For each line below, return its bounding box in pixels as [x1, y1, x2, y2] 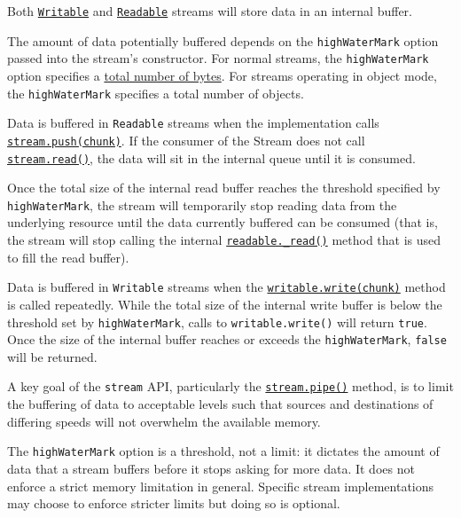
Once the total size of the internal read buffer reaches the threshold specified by [7, 178, 441, 197]
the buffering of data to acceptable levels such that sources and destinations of [7, 395, 434, 413]
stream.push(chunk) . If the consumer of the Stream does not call [7, 130, 365, 149]
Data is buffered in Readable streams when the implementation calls [7, 114, 379, 132]
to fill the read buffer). [7, 247, 129, 266]
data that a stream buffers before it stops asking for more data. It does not [7, 459, 415, 477]
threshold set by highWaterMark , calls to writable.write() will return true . [7, 312, 427, 331]
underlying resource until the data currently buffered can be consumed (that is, [7, 213, 438, 232]
